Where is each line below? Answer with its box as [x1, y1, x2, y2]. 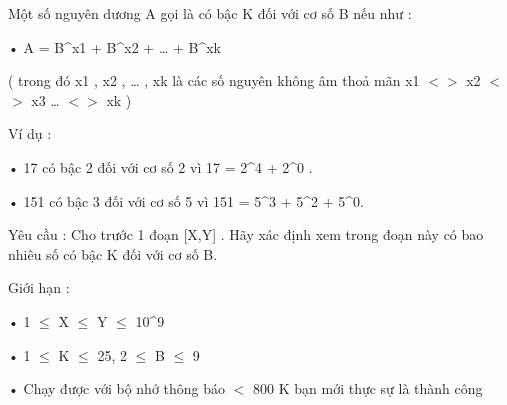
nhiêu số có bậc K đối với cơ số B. [8, 243, 218, 264]
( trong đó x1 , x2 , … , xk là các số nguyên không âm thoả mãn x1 [8, 70, 420, 91]
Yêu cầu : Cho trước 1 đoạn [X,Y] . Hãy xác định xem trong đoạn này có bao [8, 224, 484, 245]
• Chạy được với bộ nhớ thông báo [8, 378, 226, 399]
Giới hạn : [8, 277, 70, 298]
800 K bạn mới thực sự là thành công [253, 378, 483, 399]
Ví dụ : [8, 123, 52, 144]
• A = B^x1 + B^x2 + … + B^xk [8, 36, 221, 57]
